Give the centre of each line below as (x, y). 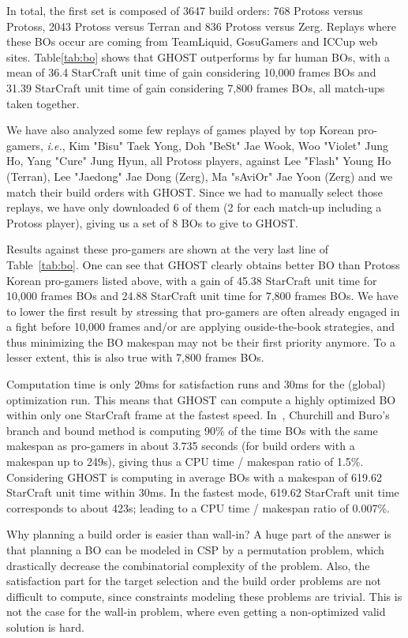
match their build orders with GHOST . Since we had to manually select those (195, 191)
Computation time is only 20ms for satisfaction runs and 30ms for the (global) (196, 384)
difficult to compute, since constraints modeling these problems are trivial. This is (204, 596)
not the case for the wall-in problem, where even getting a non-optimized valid (196, 612)
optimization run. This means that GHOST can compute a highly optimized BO (201, 399)
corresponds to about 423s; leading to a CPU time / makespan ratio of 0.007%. (198, 507)
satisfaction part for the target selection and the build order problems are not (194, 581)
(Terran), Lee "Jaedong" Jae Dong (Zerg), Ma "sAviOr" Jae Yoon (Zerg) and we (200, 176)
